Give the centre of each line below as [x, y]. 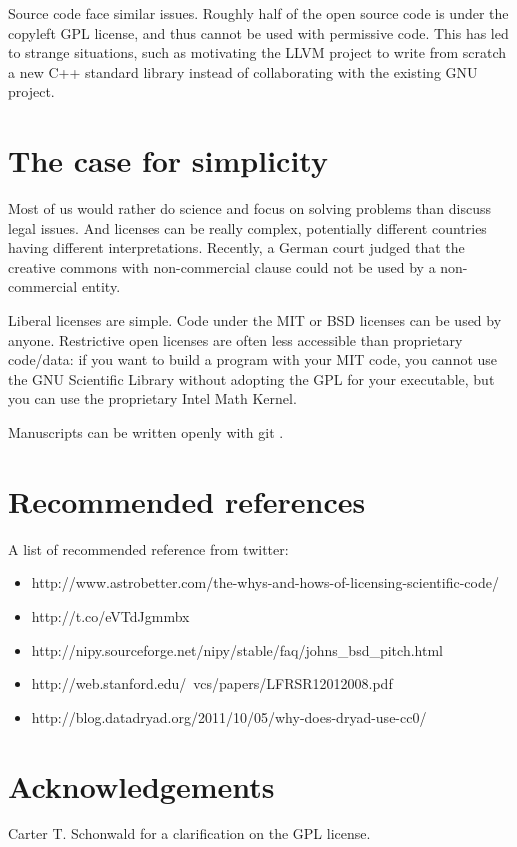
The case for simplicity [168, 160]
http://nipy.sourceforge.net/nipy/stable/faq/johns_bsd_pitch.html [237, 649]
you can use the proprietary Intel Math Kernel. [152, 398]
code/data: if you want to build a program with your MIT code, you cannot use [253, 359]
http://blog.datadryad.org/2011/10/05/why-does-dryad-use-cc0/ [229, 716]
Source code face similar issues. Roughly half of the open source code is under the [258, 13]
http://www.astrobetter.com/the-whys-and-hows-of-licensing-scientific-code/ [265, 582]
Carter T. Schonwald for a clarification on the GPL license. [189, 833]
